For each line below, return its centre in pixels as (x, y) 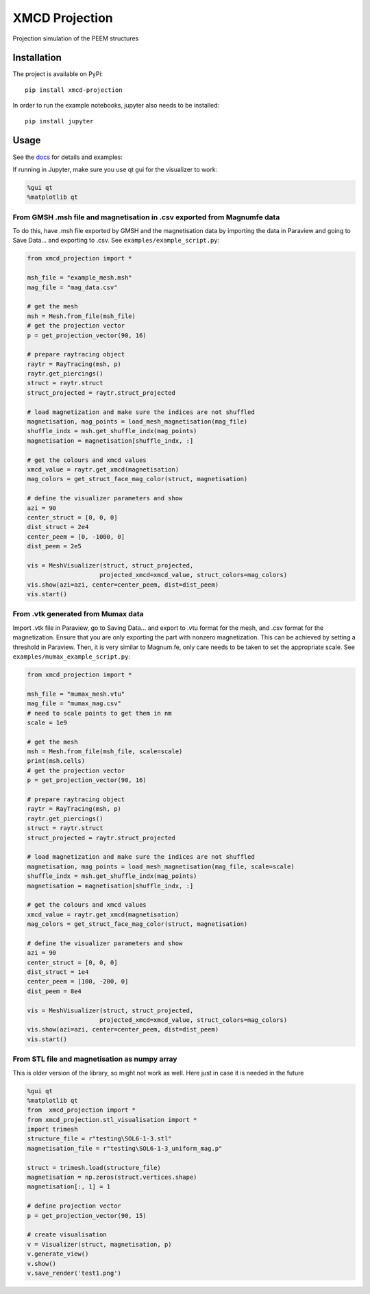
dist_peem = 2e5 (54, 546)
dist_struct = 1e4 (58, 972)
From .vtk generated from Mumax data (78, 614)
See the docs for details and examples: (68, 157)
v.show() (42, 1264)
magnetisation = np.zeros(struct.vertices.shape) (112, 1177)
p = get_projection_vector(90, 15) (87, 1216)
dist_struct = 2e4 (58, 527)
